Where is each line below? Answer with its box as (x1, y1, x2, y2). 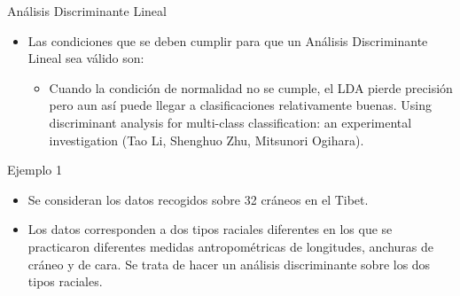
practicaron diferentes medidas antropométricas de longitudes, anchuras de (27, 237, 433, 255)
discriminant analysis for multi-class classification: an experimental (49, 113, 412, 131)
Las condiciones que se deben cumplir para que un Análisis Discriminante (27, 31, 428, 50)
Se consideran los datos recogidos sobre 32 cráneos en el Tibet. (27, 190, 369, 208)
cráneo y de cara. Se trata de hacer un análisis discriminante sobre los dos (27, 254, 431, 273)
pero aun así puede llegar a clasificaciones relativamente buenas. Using (49, 96, 432, 114)
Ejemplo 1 (7, 160, 63, 179)
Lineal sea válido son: (27, 49, 144, 67)
